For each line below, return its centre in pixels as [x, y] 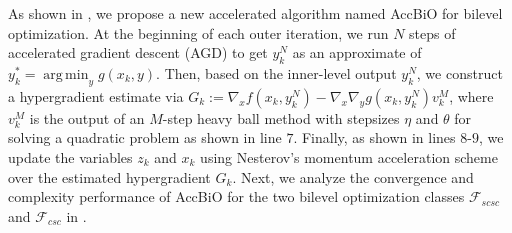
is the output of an [87, 117]
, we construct [459, 72]
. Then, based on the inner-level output [276, 72]
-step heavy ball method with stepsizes [281, 117]
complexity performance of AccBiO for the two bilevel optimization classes [236, 196]
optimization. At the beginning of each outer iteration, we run [198, 32]
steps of [432, 32]
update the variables [70, 156]
